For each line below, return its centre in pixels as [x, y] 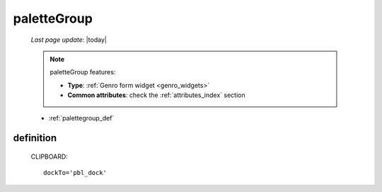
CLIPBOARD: [50, 157]
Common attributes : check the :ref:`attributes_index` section [156, 95]
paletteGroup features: [83, 72]
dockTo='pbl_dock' [75, 173]
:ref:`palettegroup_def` [81, 118]
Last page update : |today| [69, 40]
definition [35, 138]
